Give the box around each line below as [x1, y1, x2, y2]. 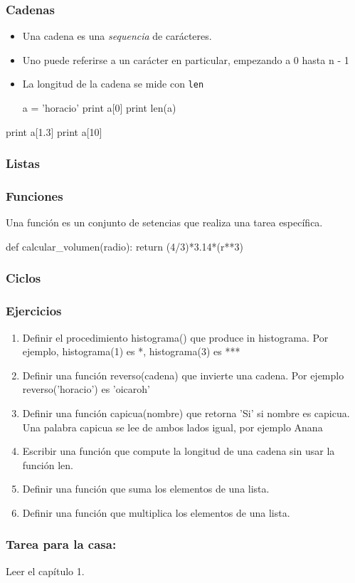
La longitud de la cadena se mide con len [22, 76, 204, 91]
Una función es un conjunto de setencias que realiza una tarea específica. [6, 215, 323, 230]
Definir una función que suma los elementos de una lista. [22, 481, 270, 496]
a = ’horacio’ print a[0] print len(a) [22, 100, 176, 115]
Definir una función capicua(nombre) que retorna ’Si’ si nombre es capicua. [22, 405, 350, 420]
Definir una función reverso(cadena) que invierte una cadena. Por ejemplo [22, 367, 344, 382]
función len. [22, 457, 73, 472]
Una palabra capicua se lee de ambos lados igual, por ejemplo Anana [22, 419, 323, 434]
